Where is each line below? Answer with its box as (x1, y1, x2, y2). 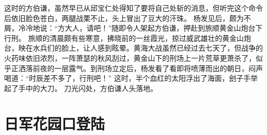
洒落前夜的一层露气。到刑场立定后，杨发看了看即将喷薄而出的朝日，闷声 (18, 62, 263, 73)
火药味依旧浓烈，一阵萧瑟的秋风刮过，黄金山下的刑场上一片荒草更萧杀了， (4, 52, 256, 63)
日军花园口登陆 (4, 112, 105, 133)
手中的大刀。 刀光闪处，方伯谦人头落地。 (18, 82, 158, 93)
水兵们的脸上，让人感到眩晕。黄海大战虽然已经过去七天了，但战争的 (32, 42, 263, 53)
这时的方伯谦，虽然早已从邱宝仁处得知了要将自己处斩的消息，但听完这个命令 (4, 3, 263, 13)
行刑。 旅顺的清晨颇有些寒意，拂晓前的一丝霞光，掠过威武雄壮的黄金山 (4, 32, 244, 43)
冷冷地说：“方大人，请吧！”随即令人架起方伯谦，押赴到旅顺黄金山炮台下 (18, 22, 263, 33)
